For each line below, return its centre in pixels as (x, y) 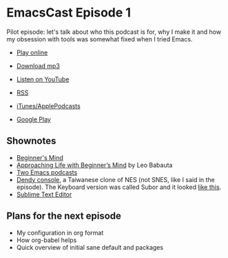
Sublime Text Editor (44, 194)
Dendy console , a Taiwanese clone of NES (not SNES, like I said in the (115, 179)
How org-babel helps (46, 240)
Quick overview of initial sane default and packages (90, 247)
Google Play (33, 119)
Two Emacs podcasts (47, 172)
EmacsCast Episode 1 (69, 13)
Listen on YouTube (43, 79)
